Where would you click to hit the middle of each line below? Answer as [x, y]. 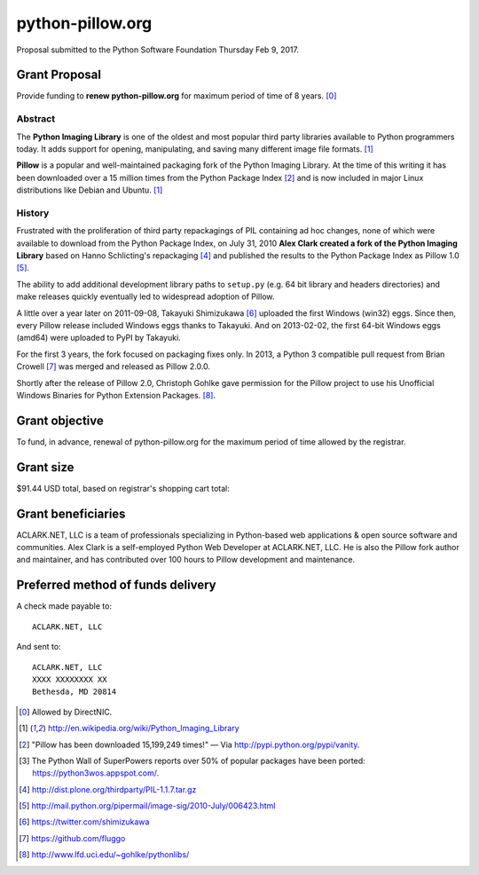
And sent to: [39, 647]
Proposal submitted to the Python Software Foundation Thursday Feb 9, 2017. [157, 50]
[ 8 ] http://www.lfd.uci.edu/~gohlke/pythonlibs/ [104, 855]
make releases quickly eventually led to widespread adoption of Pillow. [145, 296]
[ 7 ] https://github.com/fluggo [72, 838]
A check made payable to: [64, 606]
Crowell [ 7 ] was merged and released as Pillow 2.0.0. [114, 367]
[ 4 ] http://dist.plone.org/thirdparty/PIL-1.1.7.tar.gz [108, 789]
